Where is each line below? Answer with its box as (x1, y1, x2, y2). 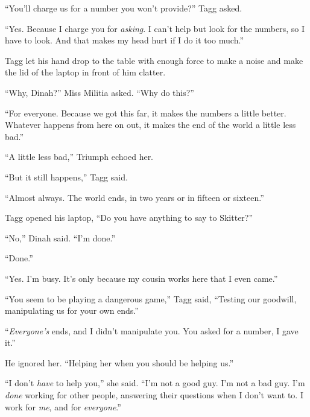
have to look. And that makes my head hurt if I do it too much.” (5, 34, 244, 46)
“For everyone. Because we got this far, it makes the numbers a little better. (5, 106, 286, 119)
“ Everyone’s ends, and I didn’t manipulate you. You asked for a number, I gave (5, 324, 299, 337)
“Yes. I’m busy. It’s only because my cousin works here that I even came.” (5, 272, 278, 284)
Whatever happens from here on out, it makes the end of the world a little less (5, 118, 296, 131)
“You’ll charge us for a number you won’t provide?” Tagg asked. (5, 2, 242, 14)
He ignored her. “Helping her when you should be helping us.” (5, 356, 234, 369)
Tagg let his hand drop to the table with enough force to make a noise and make (5, 54, 303, 66)
